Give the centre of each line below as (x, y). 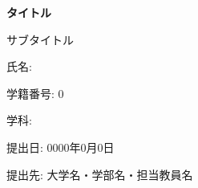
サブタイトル (40, 39)
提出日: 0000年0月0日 (61, 147)
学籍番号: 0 (35, 93)
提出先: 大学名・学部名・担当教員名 (100, 174)
